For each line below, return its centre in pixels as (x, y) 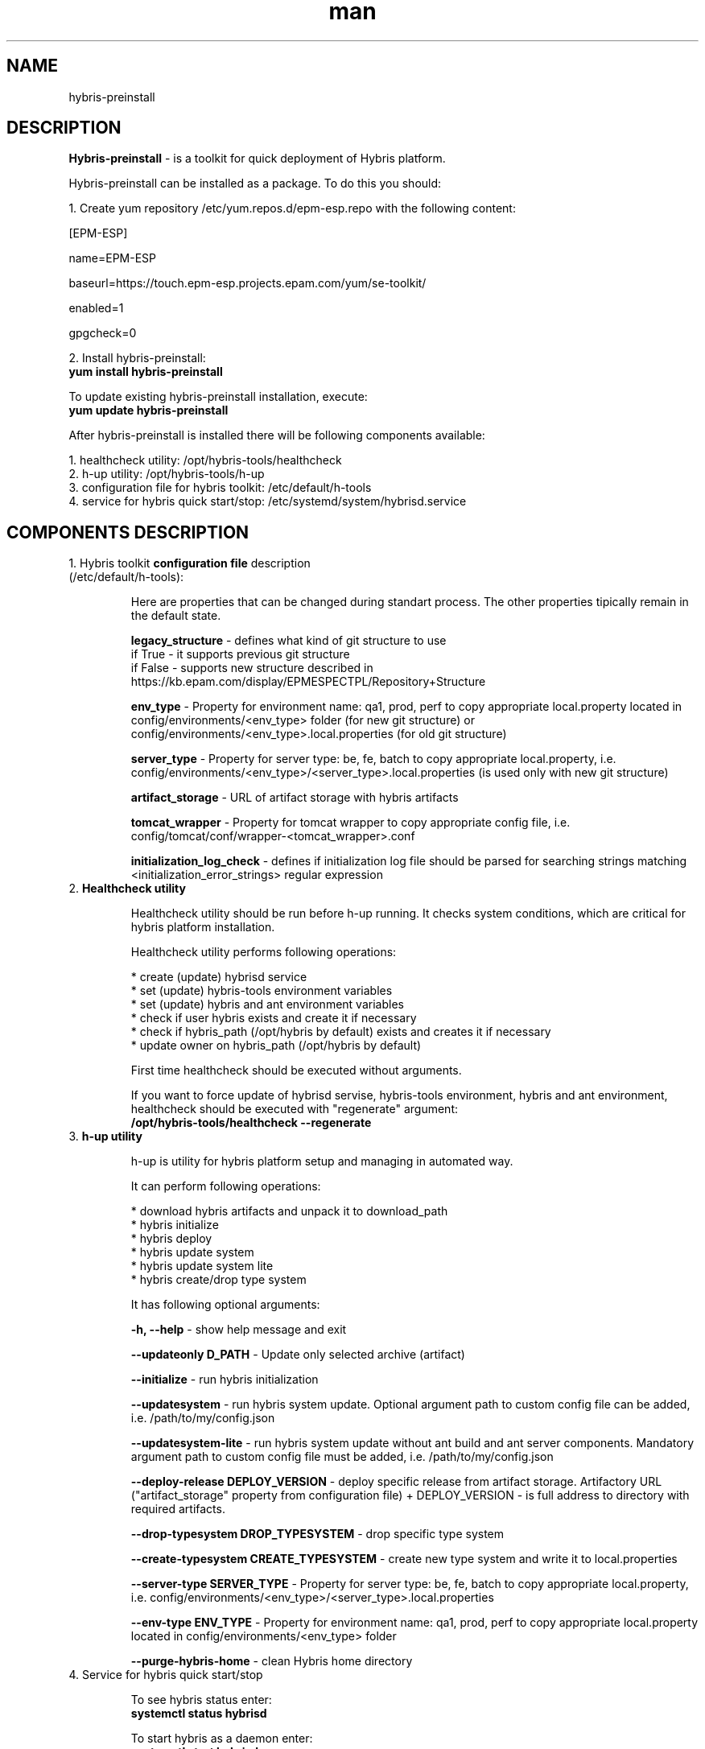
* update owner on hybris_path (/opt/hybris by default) (276, 1046)
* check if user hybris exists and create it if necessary (274, 1018)
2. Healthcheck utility (127, 889)
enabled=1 (96, 308)
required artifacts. (178, 1509)
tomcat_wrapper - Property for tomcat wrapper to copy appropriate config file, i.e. (350, 823)
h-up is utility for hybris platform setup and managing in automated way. (322, 1161)
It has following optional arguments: (225, 1305)
